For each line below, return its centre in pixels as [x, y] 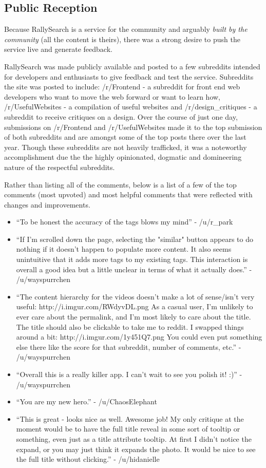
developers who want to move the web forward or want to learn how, [112, 96]
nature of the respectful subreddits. [60, 167]
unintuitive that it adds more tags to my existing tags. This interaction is [132, 259]
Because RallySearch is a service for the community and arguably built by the [126, 29]
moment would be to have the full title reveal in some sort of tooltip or [128, 429]
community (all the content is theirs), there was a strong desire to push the [122, 39]
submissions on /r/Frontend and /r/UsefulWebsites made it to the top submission [133, 127]
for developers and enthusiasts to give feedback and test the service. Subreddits [129, 76]
